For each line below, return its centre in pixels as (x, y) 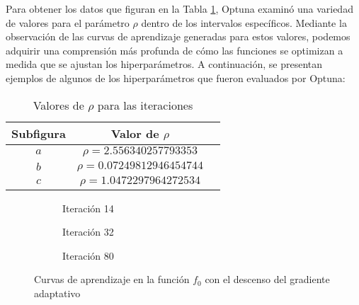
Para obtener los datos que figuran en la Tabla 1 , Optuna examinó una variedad (179, 8)
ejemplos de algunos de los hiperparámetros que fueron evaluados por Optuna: (176, 77)
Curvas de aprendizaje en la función (112, 279)
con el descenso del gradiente (267, 279)
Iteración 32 (88, 232)
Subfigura (39, 133)
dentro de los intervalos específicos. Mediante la (244, 22)
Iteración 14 (88, 208)
